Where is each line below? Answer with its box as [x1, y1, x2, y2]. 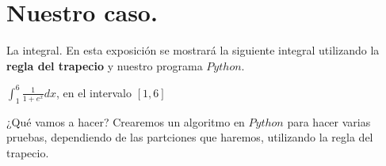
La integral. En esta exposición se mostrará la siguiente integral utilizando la [6, 42, 380, 58]
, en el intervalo [56, 84, 132, 100]
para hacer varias [287, 113, 371, 130]
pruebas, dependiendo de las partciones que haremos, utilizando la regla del [6, 129, 373, 145]
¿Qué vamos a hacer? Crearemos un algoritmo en [6, 113, 245, 130]
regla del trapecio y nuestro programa [6, 57, 203, 74]
